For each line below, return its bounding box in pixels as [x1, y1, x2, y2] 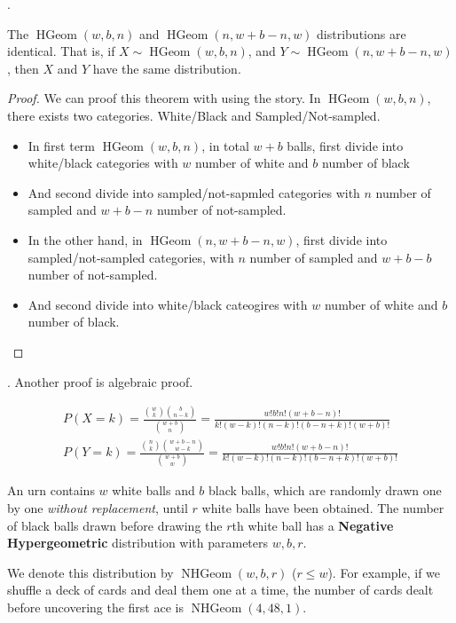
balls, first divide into [287, 136, 404, 154]
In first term [28, 136, 96, 154]
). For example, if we [327, 563, 441, 581]
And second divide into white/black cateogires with [28, 295, 308, 313]
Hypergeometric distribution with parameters [7, 533, 269, 552]
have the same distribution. [92, 59, 241, 77]
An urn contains [7, 481, 95, 500]
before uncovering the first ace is [7, 597, 184, 616]
